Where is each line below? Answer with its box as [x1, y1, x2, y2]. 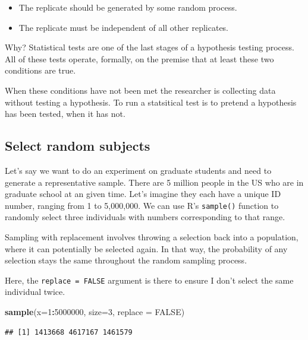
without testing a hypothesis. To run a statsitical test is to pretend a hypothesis [5, 96, 297, 108]
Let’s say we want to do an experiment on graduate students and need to [5, 164, 272, 176]
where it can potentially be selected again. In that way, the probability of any [5, 242, 288, 255]
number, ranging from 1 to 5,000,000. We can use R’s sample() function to [5, 199, 279, 211]
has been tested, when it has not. [5, 107, 125, 120]
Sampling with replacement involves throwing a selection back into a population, [5, 230, 298, 243]
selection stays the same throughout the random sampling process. [5, 254, 247, 266]
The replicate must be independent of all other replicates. [18, 21, 229, 33]
